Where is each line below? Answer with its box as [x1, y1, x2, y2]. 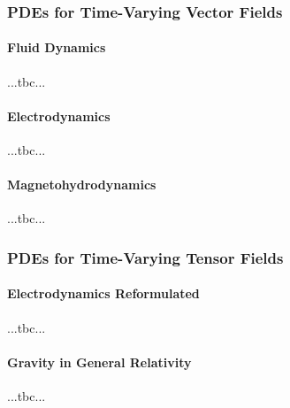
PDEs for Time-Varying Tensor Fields [7, 246, 284, 268]
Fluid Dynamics [7, 38, 106, 57]
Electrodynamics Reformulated [7, 284, 200, 303]
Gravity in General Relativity [7, 352, 192, 371]
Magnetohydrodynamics [7, 175, 156, 194]
